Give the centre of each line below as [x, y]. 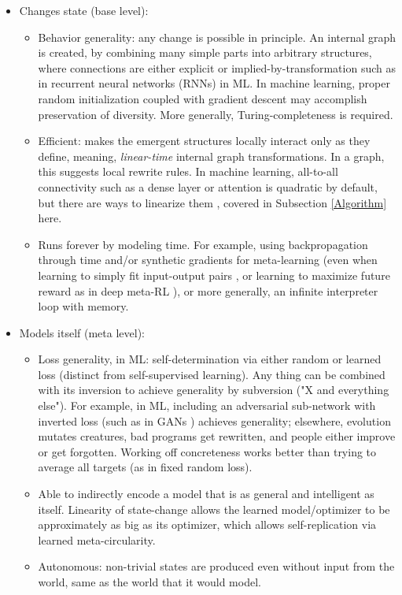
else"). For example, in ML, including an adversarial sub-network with [207, 405]
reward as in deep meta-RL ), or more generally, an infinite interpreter [208, 290]
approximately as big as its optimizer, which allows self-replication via [207, 524]
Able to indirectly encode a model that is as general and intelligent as [206, 494]
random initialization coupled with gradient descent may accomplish [203, 98]
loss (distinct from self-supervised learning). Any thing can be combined [212, 374]
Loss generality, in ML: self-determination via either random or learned [210, 359]
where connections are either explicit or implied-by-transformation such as [217, 67]
